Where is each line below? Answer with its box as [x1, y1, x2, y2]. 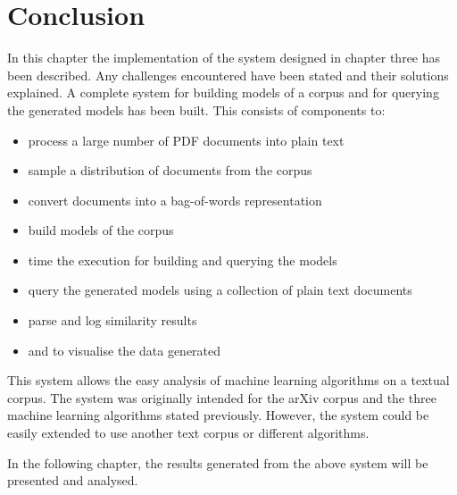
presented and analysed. [7, 471, 138, 490]
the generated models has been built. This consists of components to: [7, 100, 386, 119]
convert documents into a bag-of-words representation [28, 190, 322, 209]
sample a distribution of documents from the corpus [28, 161, 312, 180]
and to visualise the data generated [28, 340, 221, 359]
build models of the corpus [28, 221, 174, 239]
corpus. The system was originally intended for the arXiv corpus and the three [7, 388, 436, 407]
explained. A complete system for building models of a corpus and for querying [7, 83, 439, 102]
